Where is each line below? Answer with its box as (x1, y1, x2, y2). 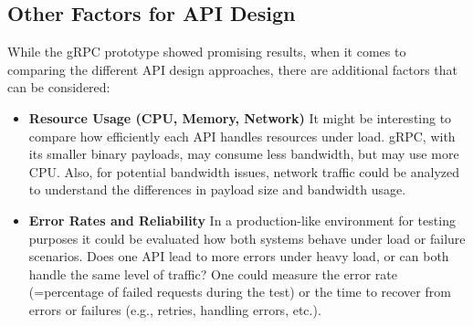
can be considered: (7, 78, 110, 97)
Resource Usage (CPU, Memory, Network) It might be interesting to (28, 108, 452, 127)
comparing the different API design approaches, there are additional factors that (7, 59, 458, 79)
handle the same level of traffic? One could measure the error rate (28, 264, 398, 283)
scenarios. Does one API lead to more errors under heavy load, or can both (28, 247, 449, 266)
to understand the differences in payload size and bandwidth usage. (28, 180, 406, 199)
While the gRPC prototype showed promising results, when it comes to (7, 42, 406, 61)
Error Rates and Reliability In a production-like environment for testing (28, 210, 456, 229)
